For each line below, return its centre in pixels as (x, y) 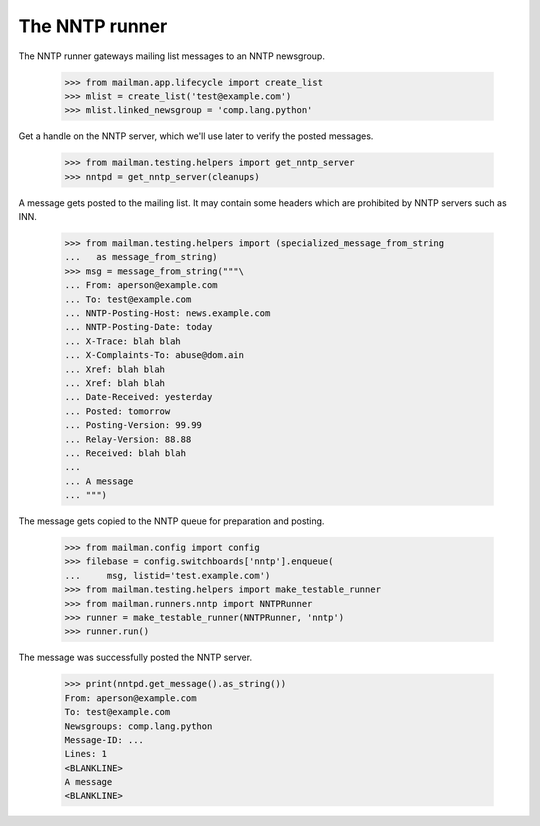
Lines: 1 (86, 754)
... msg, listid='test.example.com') (167, 575)
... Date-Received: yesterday (138, 397)
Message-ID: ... (104, 739)
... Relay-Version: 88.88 (128, 439)
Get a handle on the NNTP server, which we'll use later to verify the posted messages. (196, 136)
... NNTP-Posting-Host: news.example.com (167, 313)
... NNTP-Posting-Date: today (138, 327)
